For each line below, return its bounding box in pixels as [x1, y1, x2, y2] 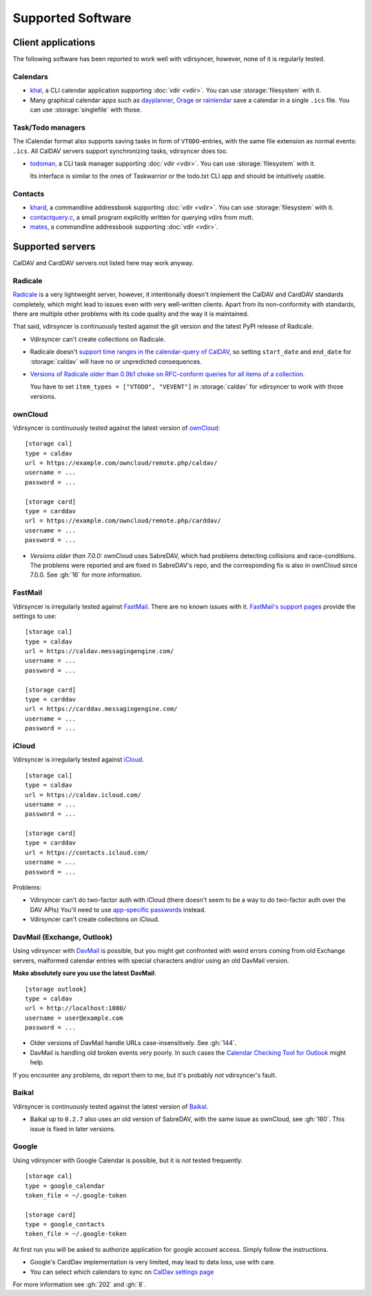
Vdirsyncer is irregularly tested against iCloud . [12, 755, 145, 764]
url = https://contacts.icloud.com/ [25, 848, 149, 856]
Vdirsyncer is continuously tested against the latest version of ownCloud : [12, 424, 220, 432]
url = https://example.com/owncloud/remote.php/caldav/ [25, 459, 218, 467]
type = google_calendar [25, 1182, 105, 1190]
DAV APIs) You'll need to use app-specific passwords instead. [30, 905, 207, 914]
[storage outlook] [25, 985, 87, 993]
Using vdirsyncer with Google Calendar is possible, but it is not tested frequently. [12, 1156, 243, 1164]
